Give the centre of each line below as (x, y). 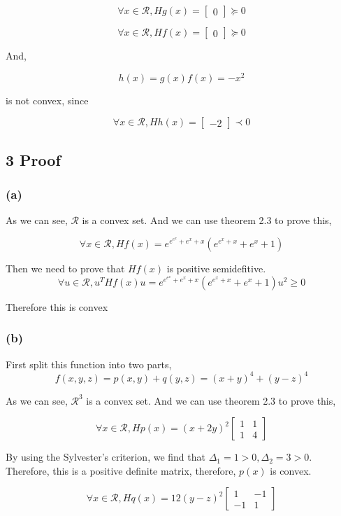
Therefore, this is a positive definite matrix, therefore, (121, 470)
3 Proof (33, 159)
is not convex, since (47, 100)
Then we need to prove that (65, 269)
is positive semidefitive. (216, 269)
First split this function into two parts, (89, 364)
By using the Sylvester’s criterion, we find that (106, 457)
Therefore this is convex (57, 306)
